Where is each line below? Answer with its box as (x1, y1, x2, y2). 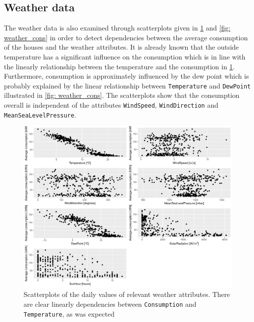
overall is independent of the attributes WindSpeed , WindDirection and (4, 100, 219, 110)
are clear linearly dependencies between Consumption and (24, 299, 197, 309)
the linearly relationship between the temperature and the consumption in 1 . (4, 61, 235, 71)
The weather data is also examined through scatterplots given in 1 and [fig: (4, 23, 230, 33)
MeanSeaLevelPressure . (4, 109, 77, 119)
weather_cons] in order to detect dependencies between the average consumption (4, 32, 248, 42)
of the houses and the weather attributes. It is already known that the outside (4, 42, 239, 52)
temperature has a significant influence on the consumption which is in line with (4, 51, 246, 61)
